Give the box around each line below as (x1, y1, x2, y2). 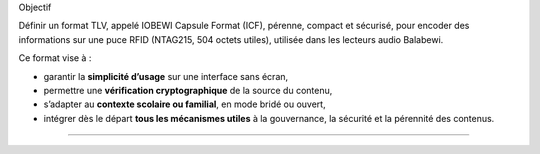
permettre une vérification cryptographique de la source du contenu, (43, 84, 333, 96)
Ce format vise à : (18, 52, 92, 64)
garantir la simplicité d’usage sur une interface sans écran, (43, 70, 289, 82)
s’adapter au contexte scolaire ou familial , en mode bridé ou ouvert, (43, 98, 326, 110)
